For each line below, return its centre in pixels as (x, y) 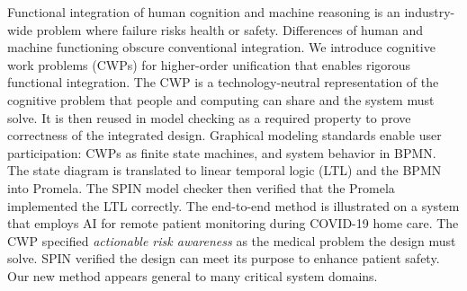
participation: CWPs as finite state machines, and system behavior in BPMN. (222, 152)
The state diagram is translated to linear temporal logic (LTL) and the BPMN (225, 170)
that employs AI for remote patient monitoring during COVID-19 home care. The (233, 223)
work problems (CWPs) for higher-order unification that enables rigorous (209, 64)
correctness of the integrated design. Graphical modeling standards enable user (225, 135)
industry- (430, 12)
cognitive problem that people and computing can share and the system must (221, 99)
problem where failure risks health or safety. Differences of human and (229, 29)
